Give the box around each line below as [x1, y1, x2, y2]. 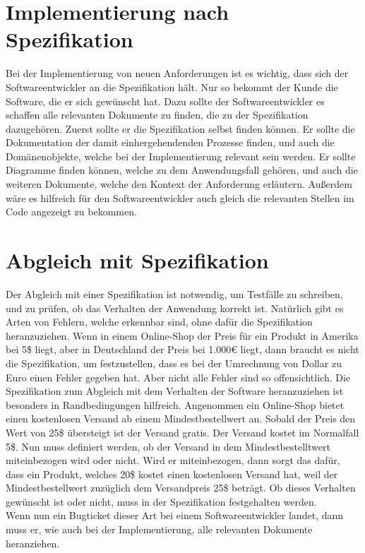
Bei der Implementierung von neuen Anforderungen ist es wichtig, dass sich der [6, 66, 349, 81]
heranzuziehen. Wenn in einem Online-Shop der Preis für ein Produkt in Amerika [6, 328, 359, 343]
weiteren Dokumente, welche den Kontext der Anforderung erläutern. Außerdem [6, 177, 352, 191]
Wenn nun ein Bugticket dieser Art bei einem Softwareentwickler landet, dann [6, 508, 343, 523]
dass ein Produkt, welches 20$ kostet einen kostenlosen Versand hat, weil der [6, 466, 338, 481]
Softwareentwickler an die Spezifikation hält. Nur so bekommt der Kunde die [6, 79, 338, 94]
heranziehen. [6, 535, 60, 550]
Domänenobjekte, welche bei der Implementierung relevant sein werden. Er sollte [6, 148, 356, 163]
